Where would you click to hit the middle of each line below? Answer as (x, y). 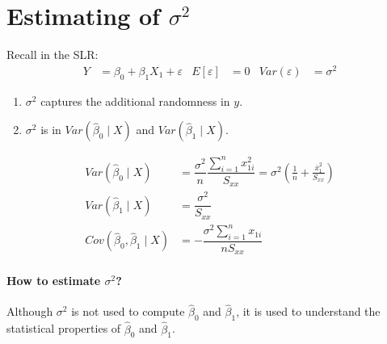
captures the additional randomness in (135, 101)
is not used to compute (128, 311)
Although (30, 311)
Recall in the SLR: (53, 55)
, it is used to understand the (308, 311)
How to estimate (54, 281)
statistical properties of (64, 328)
